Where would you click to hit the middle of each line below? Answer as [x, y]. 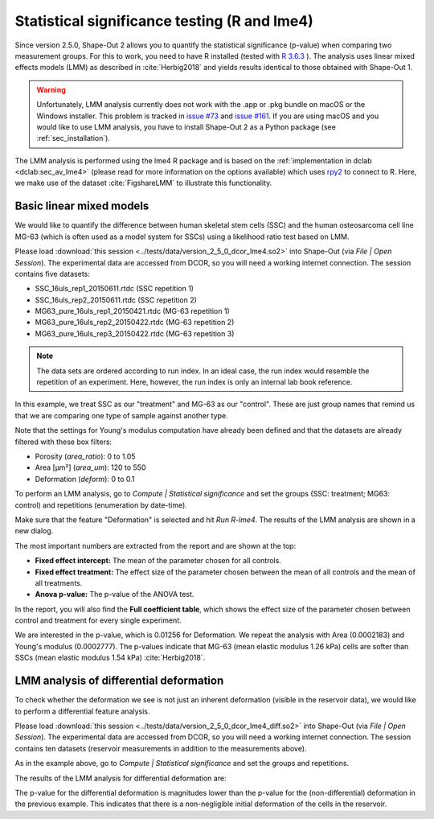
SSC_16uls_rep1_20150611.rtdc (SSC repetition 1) [115, 289]
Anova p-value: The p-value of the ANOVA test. [115, 595]
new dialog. [34, 531]
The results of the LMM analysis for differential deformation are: [121, 778]
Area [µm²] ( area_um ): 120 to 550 [90, 467]
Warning [51, 89]
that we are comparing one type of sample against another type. [121, 415]
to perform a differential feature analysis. [82, 711]
